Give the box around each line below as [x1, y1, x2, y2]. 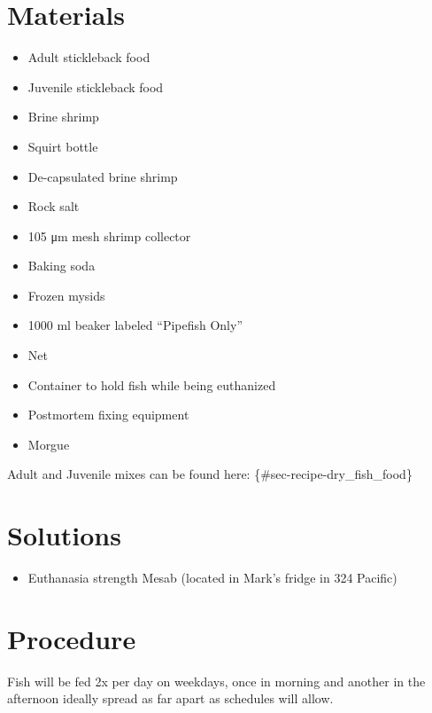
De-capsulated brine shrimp [27, 167, 178, 185]
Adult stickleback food [27, 48, 150, 67]
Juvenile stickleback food [27, 77, 164, 96]
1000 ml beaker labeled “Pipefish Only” [27, 316, 243, 334]
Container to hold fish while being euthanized [27, 375, 276, 394]
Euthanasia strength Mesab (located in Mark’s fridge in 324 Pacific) [27, 568, 397, 587]
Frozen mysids [27, 286, 105, 304]
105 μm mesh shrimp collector [27, 226, 191, 245]
